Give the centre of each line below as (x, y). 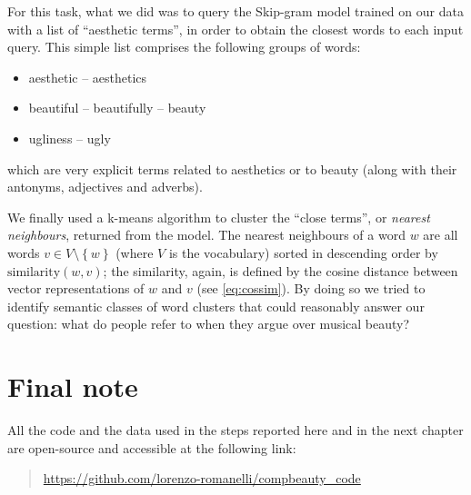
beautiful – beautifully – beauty (117, 108)
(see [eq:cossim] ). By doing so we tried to (311, 288)
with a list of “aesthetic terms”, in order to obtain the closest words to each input (235, 29)
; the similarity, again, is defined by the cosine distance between (281, 270)
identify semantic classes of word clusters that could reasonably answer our (216, 306)
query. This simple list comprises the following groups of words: (184, 47)
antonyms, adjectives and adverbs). (105, 187)
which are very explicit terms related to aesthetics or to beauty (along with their (232, 168)
